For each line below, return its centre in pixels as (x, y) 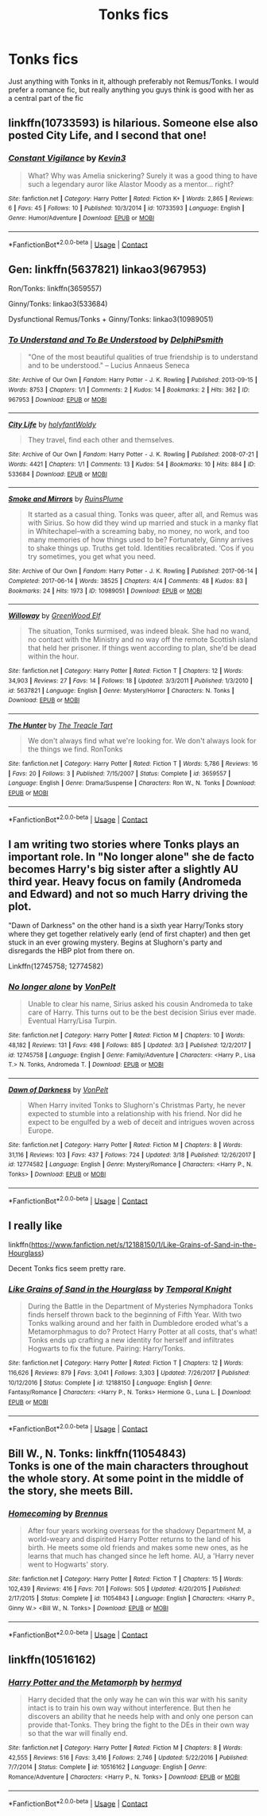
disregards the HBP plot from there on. (72, 950)
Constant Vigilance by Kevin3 (67, 158)
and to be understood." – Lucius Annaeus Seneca (108, 365)
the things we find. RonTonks (75, 749)
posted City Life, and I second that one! (107, 135)
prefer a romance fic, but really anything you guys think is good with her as (131, 90)
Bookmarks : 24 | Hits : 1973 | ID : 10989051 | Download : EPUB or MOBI (105, 591)
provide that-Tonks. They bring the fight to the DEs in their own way (139, 1725)
